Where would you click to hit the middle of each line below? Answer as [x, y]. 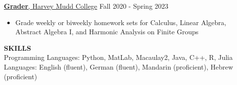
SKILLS [17, 48]
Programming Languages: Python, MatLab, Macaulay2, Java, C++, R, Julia [118, 57]
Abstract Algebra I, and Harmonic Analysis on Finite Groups [107, 32]
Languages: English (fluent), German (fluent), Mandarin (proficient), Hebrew [118, 66]
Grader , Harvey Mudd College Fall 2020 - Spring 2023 [86, 6]
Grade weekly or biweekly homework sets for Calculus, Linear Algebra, [121, 22]
